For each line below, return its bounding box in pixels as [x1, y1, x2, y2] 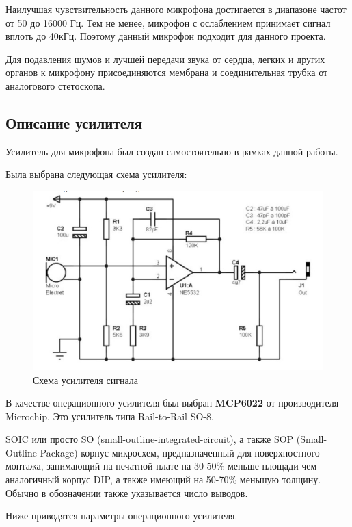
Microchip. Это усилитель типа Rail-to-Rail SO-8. [5, 409, 214, 423]
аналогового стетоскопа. [5, 78, 105, 92]
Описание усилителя [5, 112, 143, 133]
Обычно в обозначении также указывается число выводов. [5, 485, 248, 500]
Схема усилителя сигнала [33, 372, 138, 387]
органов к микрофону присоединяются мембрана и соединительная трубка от [5, 65, 328, 79]
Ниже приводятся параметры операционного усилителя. [5, 509, 238, 523]
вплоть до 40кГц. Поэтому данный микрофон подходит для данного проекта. [5, 29, 326, 43]
